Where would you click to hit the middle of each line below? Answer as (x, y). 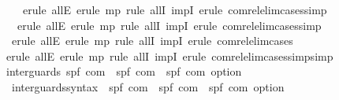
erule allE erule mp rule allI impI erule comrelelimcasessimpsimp (169, 56)
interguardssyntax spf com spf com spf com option (148, 86)
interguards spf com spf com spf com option (124, 71)
